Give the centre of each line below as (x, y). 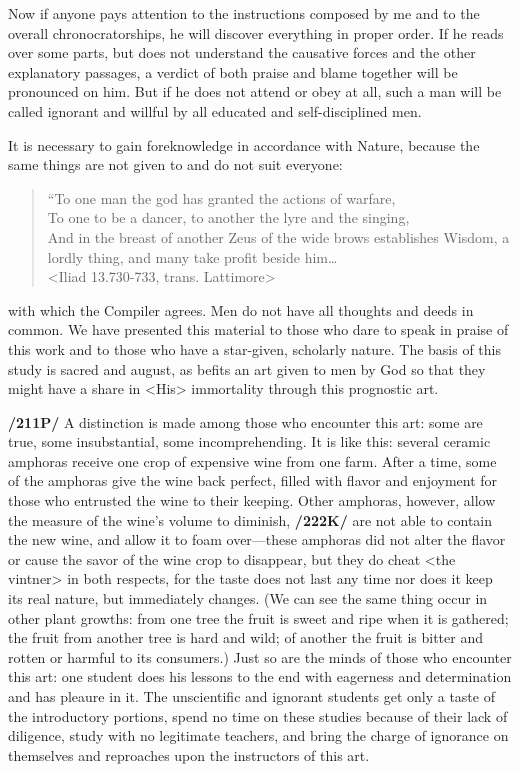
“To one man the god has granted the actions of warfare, (221, 197)
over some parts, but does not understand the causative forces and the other (242, 52)
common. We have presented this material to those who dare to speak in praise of (258, 329)
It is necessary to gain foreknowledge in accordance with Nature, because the (244, 144)
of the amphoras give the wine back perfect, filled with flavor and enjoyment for (253, 480)
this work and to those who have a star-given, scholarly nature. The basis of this (255, 348)
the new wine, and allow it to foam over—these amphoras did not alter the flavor (257, 539)
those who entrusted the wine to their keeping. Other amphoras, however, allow (252, 500)
